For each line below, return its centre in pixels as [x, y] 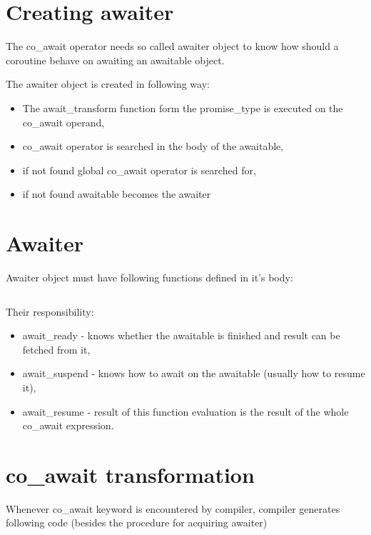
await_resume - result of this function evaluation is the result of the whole [185, 411]
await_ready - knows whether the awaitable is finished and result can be [181, 335]
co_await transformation [130, 474]
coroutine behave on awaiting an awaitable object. [115, 60]
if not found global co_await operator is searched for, [139, 170]
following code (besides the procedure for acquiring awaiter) [137, 522]
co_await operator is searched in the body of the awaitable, [153, 146]
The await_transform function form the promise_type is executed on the [183, 107]
